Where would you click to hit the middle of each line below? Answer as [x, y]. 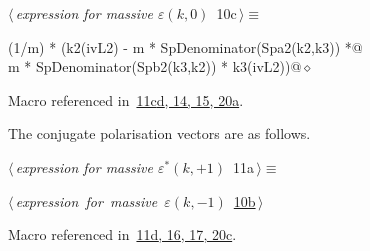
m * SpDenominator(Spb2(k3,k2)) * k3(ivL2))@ [155, 66]
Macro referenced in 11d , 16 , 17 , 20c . [122, 234]
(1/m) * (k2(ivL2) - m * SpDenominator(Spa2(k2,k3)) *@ [185, 46]
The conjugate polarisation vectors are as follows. [159, 133]
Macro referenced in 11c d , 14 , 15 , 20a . [126, 99]
